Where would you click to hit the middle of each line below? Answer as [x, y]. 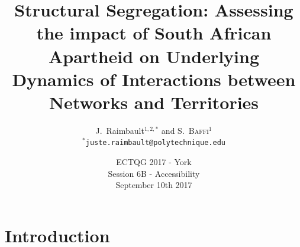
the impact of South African [154, 33]
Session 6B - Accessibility [154, 173]
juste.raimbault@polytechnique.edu [155, 143]
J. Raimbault [120, 130]
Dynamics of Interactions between [154, 79]
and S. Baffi [185, 130]
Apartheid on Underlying [154, 56]
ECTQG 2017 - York [154, 162]
